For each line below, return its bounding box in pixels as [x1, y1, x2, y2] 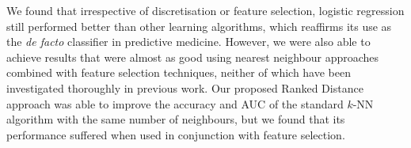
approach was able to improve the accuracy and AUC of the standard [6, 95, 344, 112]
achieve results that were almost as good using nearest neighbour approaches [6, 48, 379, 65]
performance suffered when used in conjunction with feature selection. [6, 126, 345, 142]
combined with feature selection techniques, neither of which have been [6, 64, 351, 81]
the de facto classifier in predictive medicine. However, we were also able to [6, 33, 371, 50]
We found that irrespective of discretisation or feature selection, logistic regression [6, 2, 405, 18]
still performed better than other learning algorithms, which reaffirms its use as [6, 17, 392, 34]
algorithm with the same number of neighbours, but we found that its [6, 111, 345, 127]
